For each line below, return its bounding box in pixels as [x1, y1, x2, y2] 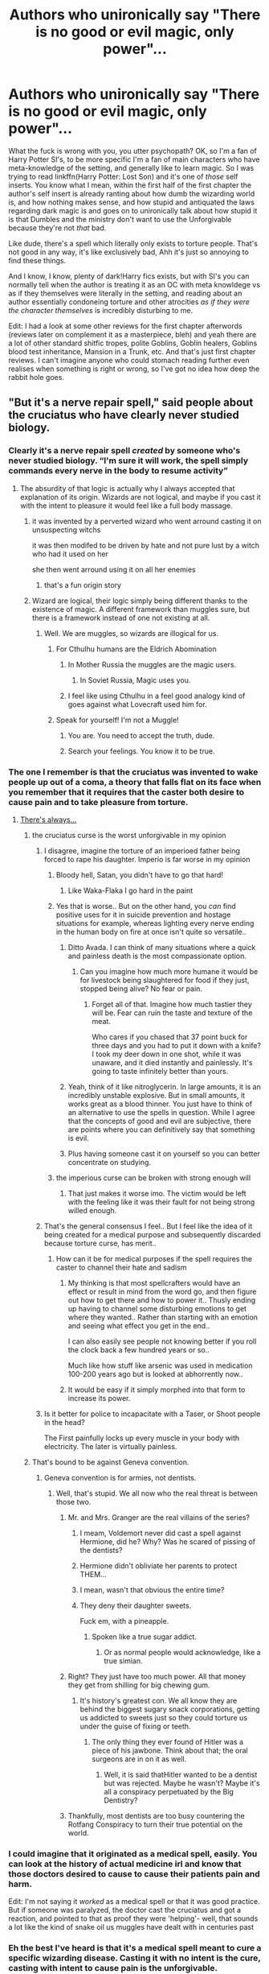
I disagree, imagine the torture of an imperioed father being [43, 845, 241, 855]
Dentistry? [104, 1795, 138, 1805]
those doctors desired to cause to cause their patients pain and [8, 1868, 261, 1879]
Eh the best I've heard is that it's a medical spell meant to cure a [8, 1943, 262, 1954]
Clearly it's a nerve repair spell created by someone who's [8, 445, 241, 456]
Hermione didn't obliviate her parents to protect [79, 1560, 238, 1571]
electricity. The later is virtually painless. [43, 1441, 177, 1451]
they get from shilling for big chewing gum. [67, 1680, 210, 1690]
